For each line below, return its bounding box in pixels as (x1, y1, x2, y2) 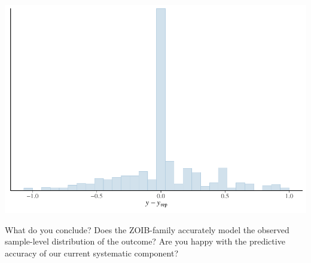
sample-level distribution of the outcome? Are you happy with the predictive (5, 235, 285, 247)
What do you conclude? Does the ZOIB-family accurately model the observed (5, 223, 289, 236)
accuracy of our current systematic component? (5, 246, 179, 259)
